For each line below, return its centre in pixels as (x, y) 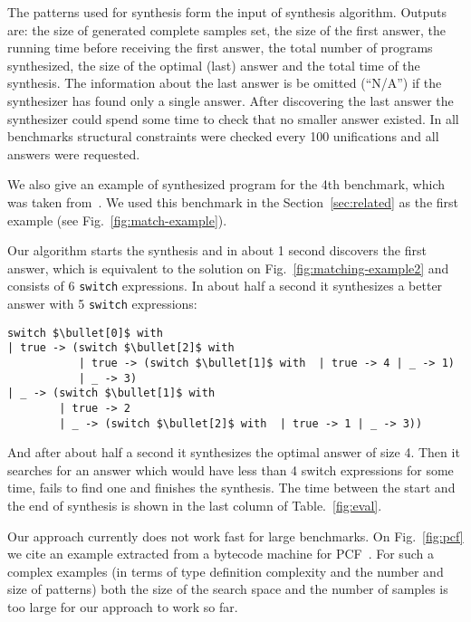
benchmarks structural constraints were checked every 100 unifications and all (223, 136)
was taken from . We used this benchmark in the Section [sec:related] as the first (233, 201)
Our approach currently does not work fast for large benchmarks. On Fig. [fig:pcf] (235, 536)
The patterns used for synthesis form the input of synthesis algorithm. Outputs (227, 12)
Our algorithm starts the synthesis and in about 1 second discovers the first (217, 250)
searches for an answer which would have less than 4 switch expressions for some (231, 469)
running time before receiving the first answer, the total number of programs (220, 48)
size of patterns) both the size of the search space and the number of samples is (228, 589)
